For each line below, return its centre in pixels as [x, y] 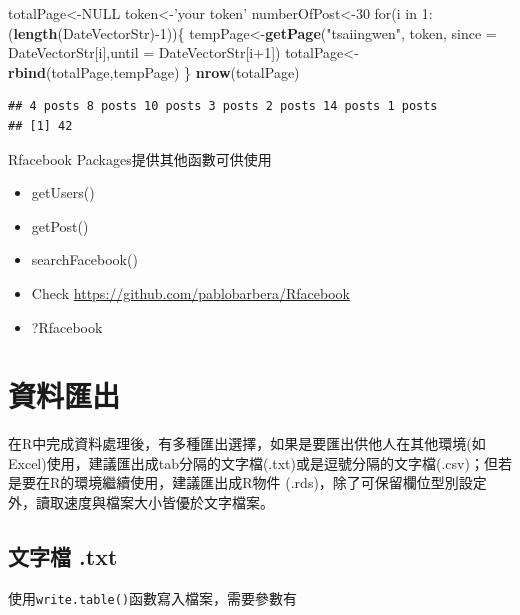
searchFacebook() [84, 259]
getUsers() [63, 192]
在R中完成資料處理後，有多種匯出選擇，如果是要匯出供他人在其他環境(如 [247, 443]
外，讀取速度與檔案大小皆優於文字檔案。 [141, 502]
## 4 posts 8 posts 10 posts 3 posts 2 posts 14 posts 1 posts [223, 106]
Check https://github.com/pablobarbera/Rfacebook [190, 292]
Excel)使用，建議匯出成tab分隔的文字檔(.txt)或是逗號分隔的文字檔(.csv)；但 [253, 462]
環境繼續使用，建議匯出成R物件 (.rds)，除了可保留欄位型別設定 [280, 482]
